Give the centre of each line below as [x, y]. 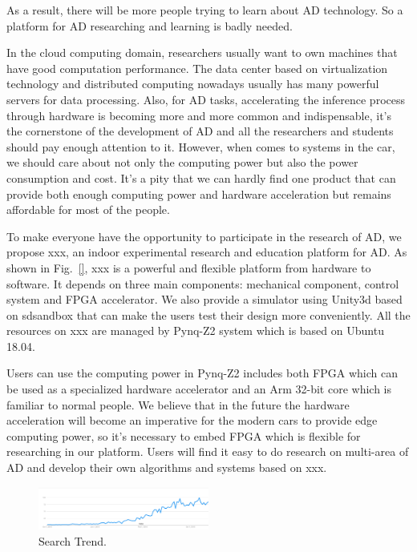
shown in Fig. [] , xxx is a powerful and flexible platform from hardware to [189, 267]
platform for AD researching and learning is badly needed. [150, 25]
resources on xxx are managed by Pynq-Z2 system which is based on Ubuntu [195, 330]
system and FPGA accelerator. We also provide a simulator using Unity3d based [204, 299]
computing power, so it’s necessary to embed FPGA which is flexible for [184, 435]
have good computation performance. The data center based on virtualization [197, 68]
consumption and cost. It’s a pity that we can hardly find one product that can [201, 177]
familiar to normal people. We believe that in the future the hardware [178, 404]
